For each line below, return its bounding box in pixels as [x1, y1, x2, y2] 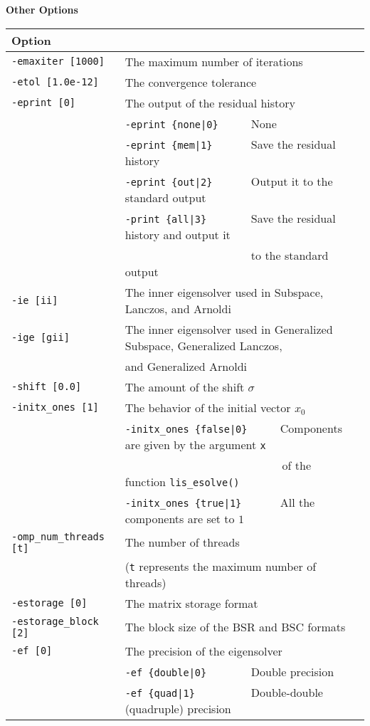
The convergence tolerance [125, 73, 257, 90]
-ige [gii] [11, 331, 70, 343]
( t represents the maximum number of [125, 557, 317, 574]
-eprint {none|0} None [125, 115, 277, 132]
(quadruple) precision [125, 700, 231, 717]
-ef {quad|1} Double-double [125, 683, 323, 700]
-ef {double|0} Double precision [125, 663, 334, 680]
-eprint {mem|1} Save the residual [125, 135, 336, 152]
